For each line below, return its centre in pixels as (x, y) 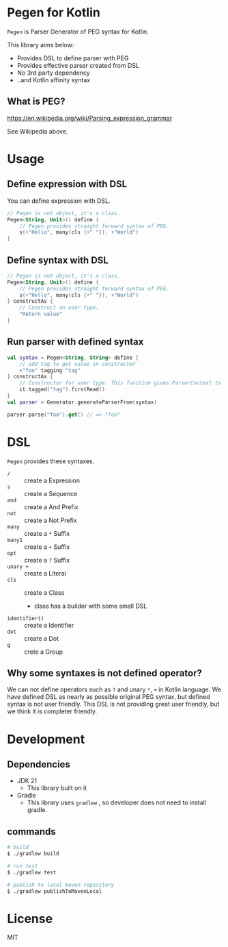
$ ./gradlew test (32, 872)
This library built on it (57, 788)
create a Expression (52, 480)
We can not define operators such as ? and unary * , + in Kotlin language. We (114, 689)
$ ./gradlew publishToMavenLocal (55, 891)
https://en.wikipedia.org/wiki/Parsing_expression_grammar (90, 118)
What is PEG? (37, 102)
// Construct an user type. (59, 308)
